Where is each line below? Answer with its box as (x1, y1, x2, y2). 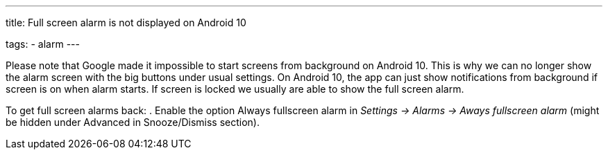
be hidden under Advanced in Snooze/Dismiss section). (6, 116, 260, 128)
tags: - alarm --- (6, 38, 80, 50)
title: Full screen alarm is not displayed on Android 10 (6, 17, 246, 28)
